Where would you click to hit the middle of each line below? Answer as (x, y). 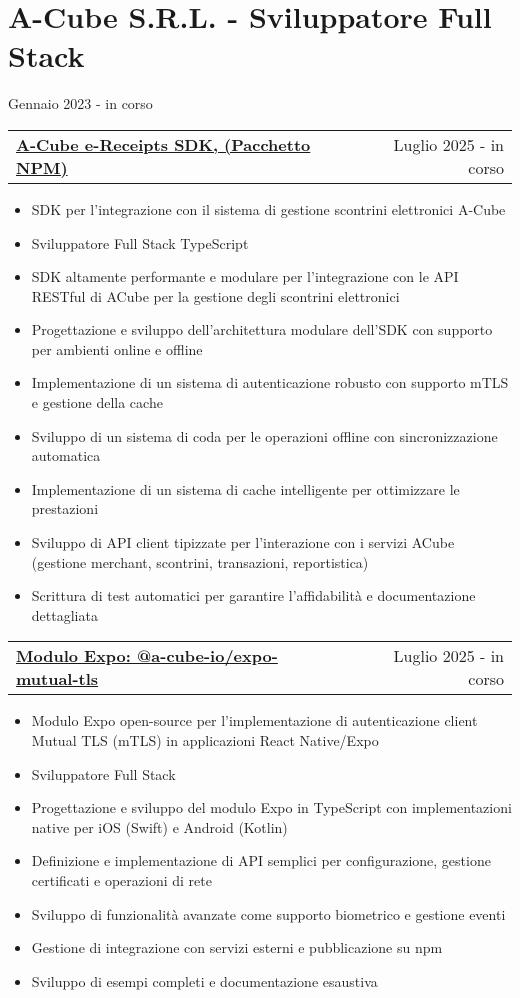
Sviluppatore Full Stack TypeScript (140, 242)
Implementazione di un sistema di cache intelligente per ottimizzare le (245, 488)
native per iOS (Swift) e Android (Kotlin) (159, 826)
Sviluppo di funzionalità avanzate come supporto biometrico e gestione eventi (268, 913)
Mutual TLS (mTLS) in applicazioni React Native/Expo (205, 740)
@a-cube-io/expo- (207, 656)
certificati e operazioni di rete (121, 879)
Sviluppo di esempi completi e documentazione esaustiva (204, 980)
